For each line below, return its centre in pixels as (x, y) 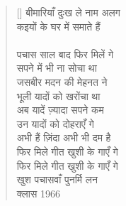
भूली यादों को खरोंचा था (58, 96)
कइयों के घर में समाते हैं (58, 26)
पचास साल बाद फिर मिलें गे (65, 54)
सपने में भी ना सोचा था (57, 68)
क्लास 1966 (38, 193)
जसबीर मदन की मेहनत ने (62, 81)
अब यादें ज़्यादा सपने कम (60, 110)
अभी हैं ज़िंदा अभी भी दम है (64, 137)
